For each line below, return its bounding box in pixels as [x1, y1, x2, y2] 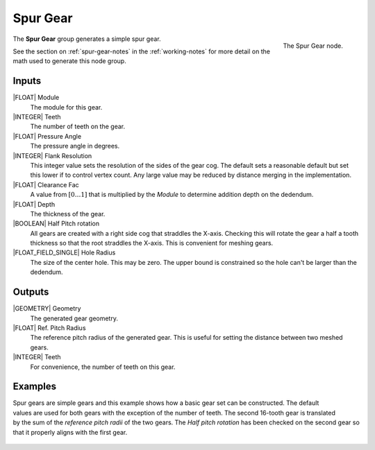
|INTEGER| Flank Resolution [12, 151, 92, 159]
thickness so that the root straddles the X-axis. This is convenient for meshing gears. [30, 239, 274, 248]
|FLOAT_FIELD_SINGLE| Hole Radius [12, 248, 116, 257]
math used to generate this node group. [12, 57, 126, 65]
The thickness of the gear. [30, 209, 106, 218]
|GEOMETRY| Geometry [12, 304, 81, 313]
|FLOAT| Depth [12, 200, 56, 208]
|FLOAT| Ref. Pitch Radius [12, 323, 86, 332]
